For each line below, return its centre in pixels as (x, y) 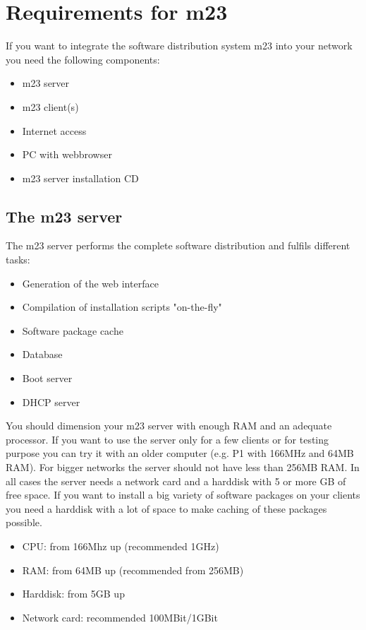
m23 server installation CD (80, 178)
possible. (24, 522)
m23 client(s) (50, 106)
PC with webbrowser (67, 154)
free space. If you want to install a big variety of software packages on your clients (183, 495)
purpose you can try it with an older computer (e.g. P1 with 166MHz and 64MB (180, 453)
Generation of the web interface (90, 283)
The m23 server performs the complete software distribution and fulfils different (178, 245)
